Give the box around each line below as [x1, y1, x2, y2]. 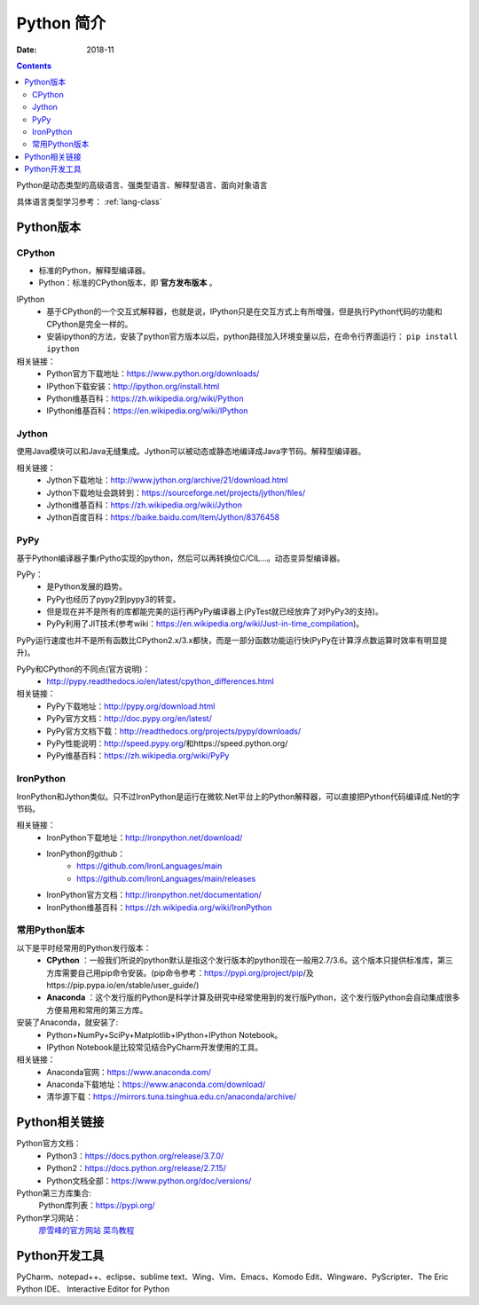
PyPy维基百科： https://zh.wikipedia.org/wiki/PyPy [46, 751, 230, 761]
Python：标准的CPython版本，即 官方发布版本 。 [38, 278, 217, 288]
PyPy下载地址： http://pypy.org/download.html [46, 701, 216, 711]
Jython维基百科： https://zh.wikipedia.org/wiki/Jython [46, 499, 243, 510]
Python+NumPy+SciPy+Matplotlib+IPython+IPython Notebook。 [46, 1029, 283, 1040]
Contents [16, 60, 52, 71]
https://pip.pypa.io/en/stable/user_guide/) [46, 979, 200, 990]
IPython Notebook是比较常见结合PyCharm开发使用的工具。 [46, 1042, 263, 1052]
